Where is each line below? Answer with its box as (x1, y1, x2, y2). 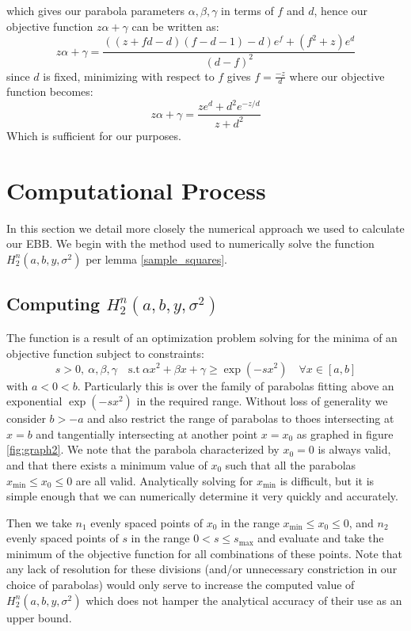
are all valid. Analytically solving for (75, 472, 253, 488)
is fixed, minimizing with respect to (43, 67, 215, 84)
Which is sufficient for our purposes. (6, 127, 181, 143)
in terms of (221, 2, 274, 18)
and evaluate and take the (257, 530, 384, 546)
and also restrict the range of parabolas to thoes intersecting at (87, 410, 394, 427)
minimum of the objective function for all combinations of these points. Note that (6, 545, 403, 561)
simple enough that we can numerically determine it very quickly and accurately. (6, 488, 398, 504)
